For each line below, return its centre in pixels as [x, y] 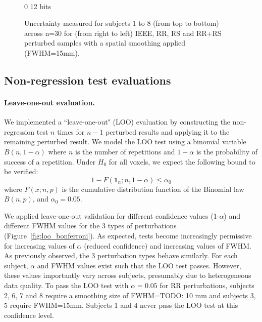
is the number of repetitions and [125, 151]
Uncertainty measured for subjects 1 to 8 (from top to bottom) [122, 23]
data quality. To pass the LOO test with [66, 285]
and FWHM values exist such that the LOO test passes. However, [139, 265]
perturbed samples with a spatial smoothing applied [105, 43]
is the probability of [227, 151]
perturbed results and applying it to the [168, 131]
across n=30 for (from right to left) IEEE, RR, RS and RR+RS [123, 33]
